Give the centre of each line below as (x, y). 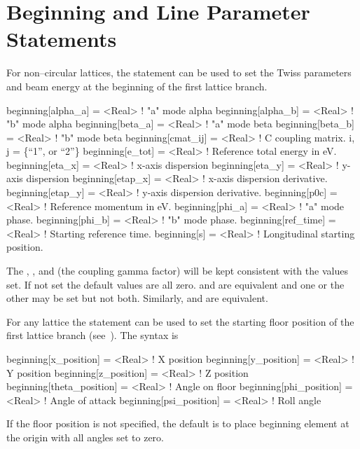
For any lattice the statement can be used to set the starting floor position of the (180, 321)
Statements (62, 39)
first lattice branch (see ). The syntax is (92, 335)
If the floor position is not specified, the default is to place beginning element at (178, 423)
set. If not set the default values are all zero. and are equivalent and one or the (175, 284)
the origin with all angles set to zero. (85, 437)
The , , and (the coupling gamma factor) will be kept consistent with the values (177, 271)
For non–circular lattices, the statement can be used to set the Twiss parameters (179, 72)
